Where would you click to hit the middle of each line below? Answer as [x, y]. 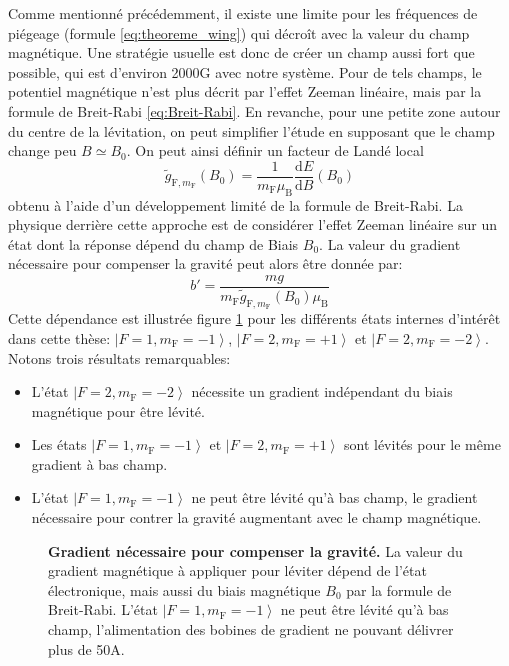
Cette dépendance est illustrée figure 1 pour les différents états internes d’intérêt [254, 318]
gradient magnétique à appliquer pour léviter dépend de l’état [237, 570]
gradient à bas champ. [99, 463]
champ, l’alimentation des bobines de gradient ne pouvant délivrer [251, 629]
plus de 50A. [86, 648]
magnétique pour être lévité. [118, 410]
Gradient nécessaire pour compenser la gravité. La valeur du [255, 550]
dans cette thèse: [59, 337]
